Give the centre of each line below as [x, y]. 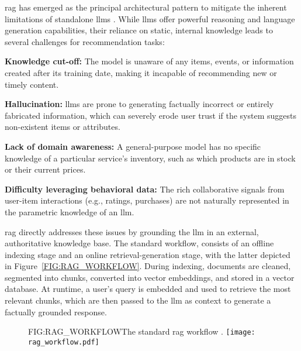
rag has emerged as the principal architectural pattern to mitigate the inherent [146, 7]
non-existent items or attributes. [63, 127]
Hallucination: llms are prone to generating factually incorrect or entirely [139, 104]
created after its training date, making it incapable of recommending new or [141, 72]
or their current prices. [45, 169]
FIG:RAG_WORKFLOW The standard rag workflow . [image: [142, 331]
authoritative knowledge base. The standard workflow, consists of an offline [139, 243]
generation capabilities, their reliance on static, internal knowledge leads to [139, 30]
